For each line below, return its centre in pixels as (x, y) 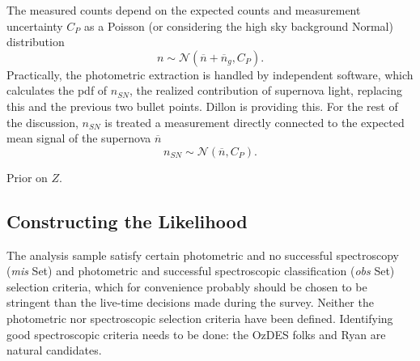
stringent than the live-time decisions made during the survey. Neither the (190, 302)
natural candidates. (54, 350)
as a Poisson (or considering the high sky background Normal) (239, 25)
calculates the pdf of (57, 90)
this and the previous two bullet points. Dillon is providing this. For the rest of (202, 106)
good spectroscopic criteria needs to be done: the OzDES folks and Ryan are (196, 334)
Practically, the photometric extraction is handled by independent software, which (210, 74)
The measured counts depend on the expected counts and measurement (184, 10)
